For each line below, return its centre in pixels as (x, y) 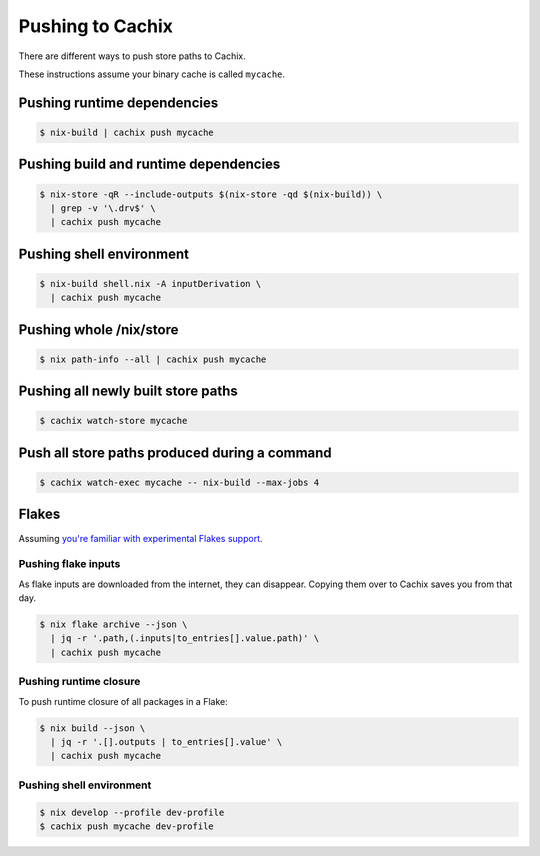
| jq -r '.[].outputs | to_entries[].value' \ (166, 741)
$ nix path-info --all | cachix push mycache (153, 359)
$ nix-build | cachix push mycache (126, 132)
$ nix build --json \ (92, 728)
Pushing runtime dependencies (118, 102)
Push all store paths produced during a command (175, 452)
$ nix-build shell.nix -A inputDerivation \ (150, 283)
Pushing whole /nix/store (98, 329)
